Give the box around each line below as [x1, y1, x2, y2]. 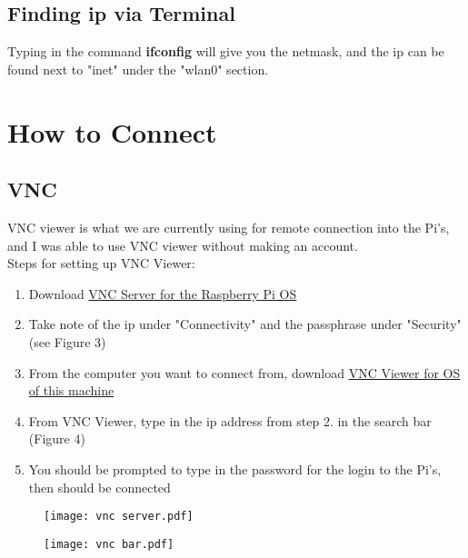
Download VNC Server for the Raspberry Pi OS [28, 284, 297, 303]
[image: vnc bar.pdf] [44, 537, 174, 551]
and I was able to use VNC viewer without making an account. [7, 235, 358, 254]
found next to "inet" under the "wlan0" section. [7, 59, 269, 78]
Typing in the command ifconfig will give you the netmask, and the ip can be [7, 42, 444, 61]
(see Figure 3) [28, 332, 106, 351]
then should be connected [28, 477, 171, 496]
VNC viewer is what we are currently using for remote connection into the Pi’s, [7, 217, 450, 236]
